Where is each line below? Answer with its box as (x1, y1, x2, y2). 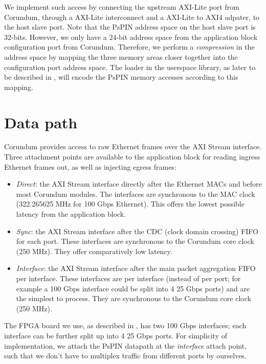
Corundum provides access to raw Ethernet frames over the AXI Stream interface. (4, 141, 262, 152)
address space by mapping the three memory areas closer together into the (4, 51, 238, 62)
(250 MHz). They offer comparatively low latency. (16, 245, 172, 256)
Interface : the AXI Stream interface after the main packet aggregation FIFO (16, 263, 256, 274)
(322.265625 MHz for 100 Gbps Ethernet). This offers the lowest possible (16, 198, 245, 209)
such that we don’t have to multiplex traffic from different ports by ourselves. (4, 350, 247, 361)
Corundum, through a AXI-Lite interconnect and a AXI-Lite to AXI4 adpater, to (4, 11, 260, 22)
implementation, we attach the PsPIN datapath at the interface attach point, (4, 340, 247, 351)
